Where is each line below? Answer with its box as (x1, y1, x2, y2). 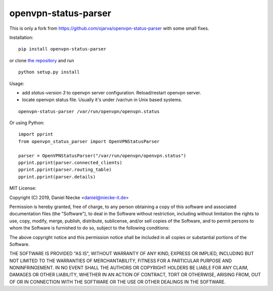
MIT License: (9, 185, 36, 191)
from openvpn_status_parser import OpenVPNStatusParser (18, 138, 160, 144)
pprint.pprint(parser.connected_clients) (18, 160, 122, 166)
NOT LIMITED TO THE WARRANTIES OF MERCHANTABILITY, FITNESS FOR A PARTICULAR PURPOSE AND (9, 258, 232, 264)
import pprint (18, 131, 53, 137)
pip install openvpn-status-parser (18, 46, 107, 52)
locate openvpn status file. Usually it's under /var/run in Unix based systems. (22, 96, 183, 103)
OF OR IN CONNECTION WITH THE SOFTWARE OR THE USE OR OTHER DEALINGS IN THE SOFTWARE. (9, 278, 226, 285)
